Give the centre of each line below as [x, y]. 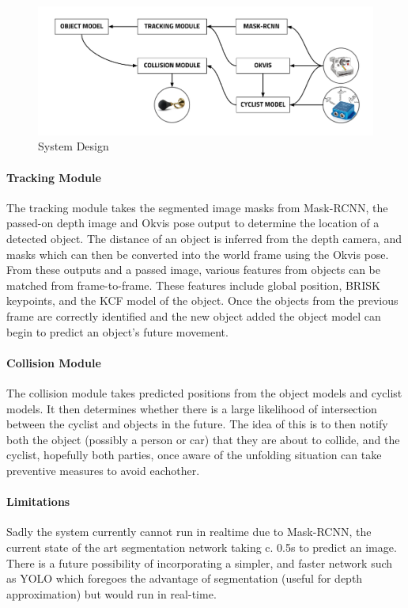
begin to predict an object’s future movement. [117, 331]
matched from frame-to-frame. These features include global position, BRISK [193, 285]
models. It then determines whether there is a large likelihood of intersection [192, 408]
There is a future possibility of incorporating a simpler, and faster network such [200, 562]
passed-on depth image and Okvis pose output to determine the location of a [193, 223]
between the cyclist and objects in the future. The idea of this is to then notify [197, 424]
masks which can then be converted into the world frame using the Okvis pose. [198, 254]
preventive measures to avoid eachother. [103, 470]
